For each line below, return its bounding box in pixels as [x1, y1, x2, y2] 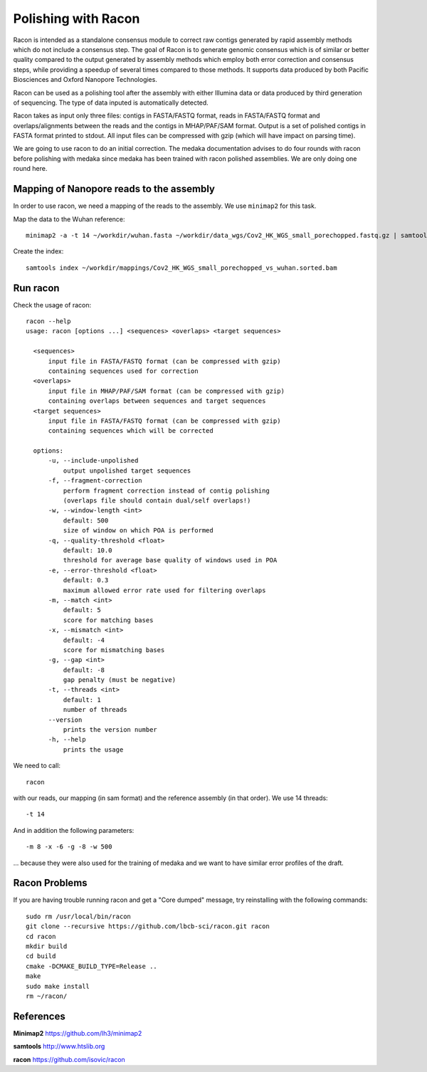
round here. [13, 164, 48, 173]
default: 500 [63, 516, 109, 525]
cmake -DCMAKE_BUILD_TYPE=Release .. [26, 962, 158, 970]
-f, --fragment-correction [48, 477, 142, 485]
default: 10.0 [63, 546, 112, 555]
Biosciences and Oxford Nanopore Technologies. [13, 75, 158, 84]
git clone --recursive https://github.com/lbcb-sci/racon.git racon [26, 923, 270, 930]
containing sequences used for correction [48, 367, 199, 375]
